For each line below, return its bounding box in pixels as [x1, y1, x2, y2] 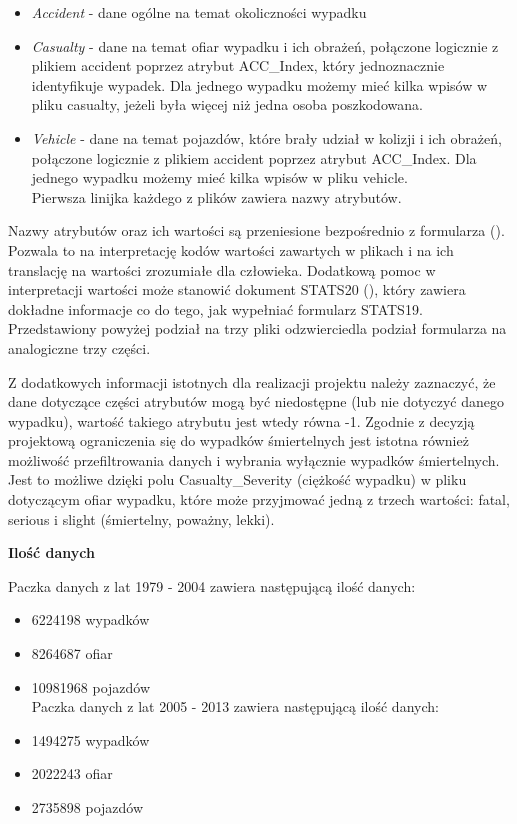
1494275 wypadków [31, 729, 150, 750]
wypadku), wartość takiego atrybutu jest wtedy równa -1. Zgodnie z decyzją [8, 410, 475, 431]
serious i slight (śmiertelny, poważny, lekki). [8, 508, 275, 529]
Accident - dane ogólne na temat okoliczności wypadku [31, 2, 367, 22]
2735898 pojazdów [31, 797, 144, 817]
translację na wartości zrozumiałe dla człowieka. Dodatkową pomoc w [8, 259, 436, 280]
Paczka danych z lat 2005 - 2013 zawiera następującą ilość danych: [31, 696, 439, 717]
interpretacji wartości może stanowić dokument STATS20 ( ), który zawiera [8, 279, 466, 300]
